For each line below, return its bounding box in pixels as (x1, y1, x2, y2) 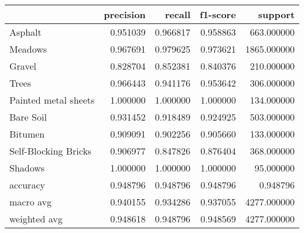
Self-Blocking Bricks (9, 144, 92, 157)
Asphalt (9, 25, 42, 39)
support (258, 8, 295, 21)
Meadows (9, 42, 47, 56)
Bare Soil (9, 110, 47, 124)
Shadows (9, 161, 45, 174)
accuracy (9, 178, 45, 191)
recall (165, 8, 191, 21)
